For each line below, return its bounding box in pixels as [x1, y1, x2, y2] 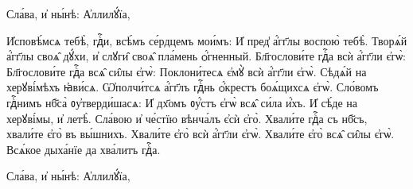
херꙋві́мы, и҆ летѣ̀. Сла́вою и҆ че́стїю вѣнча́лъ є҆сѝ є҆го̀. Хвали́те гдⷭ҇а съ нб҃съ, [6, 110, 368, 126]
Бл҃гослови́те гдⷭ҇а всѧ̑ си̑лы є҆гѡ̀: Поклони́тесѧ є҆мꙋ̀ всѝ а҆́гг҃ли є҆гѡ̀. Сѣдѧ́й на [6, 63, 367, 79]
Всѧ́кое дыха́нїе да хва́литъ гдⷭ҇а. [6, 141, 161, 157]
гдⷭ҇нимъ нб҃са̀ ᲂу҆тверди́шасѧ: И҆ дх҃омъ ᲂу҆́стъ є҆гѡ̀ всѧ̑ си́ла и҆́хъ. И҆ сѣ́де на [6, 94, 358, 110]
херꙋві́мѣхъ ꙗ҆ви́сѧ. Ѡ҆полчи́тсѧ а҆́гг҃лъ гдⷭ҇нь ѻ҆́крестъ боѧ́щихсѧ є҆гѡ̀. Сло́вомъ [6, 79, 379, 95]
